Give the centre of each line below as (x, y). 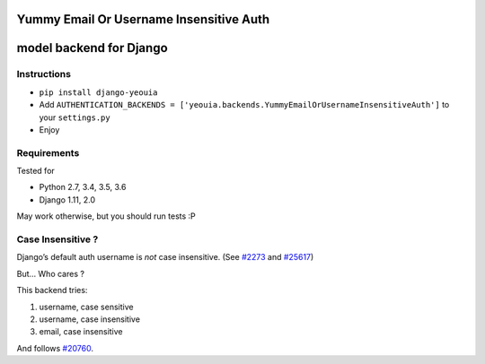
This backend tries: (52, 290)
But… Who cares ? (51, 273)
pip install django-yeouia (98, 92)
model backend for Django (92, 48)
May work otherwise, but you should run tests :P (106, 216)
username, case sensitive (86, 307)
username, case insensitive (90, 319)
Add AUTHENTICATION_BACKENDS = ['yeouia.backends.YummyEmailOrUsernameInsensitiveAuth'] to (244, 105)
